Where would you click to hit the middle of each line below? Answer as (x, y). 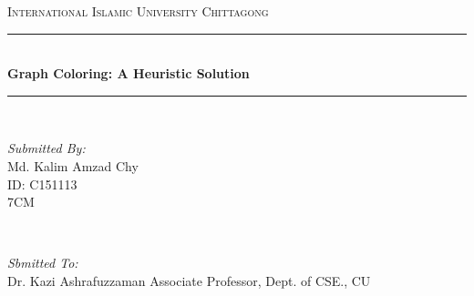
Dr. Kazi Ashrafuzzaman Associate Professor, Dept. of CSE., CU (189, 280)
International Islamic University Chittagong (138, 11)
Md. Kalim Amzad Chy (73, 165)
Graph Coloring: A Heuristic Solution (129, 73)
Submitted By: (46, 148)
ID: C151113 (42, 184)
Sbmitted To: (43, 263)
